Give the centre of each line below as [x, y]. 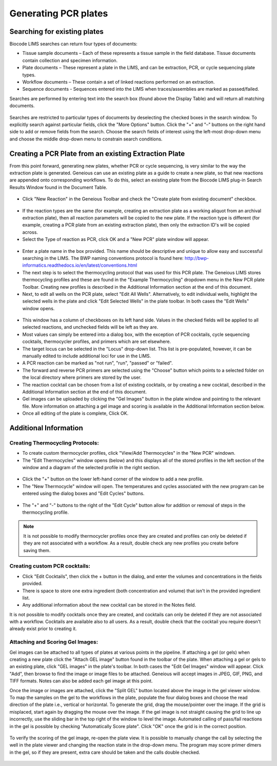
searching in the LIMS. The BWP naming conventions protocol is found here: [103, 258]
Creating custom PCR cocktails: [50, 566]
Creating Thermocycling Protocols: [54, 442]
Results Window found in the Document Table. [58, 187]
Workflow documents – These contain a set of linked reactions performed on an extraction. [118, 82]
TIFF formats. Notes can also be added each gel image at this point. [81, 681]
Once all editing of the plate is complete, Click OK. [75, 413]
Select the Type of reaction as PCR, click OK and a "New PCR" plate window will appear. [116, 239]
